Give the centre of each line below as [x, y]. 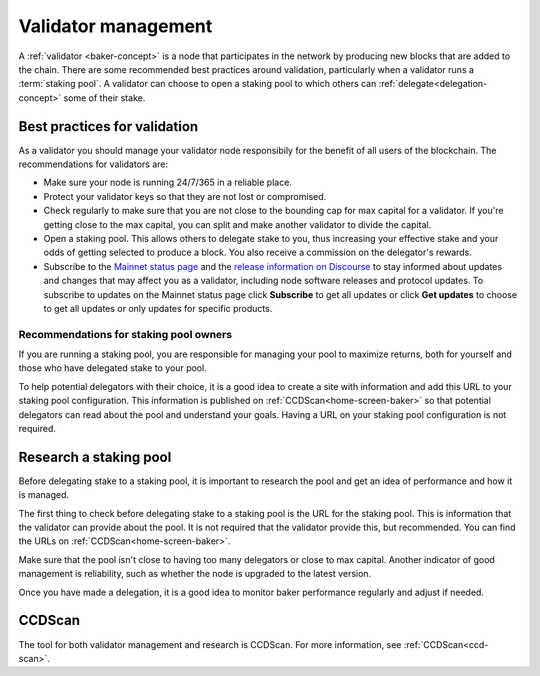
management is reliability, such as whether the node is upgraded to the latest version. [195, 574]
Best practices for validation [108, 126]
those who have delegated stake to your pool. [112, 368]
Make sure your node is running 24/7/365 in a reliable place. [167, 182]
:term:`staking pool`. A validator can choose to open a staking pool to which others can [197, 84]
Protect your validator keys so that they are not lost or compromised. [185, 196]
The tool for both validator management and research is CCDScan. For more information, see [210, 644]
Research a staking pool [95, 456]
